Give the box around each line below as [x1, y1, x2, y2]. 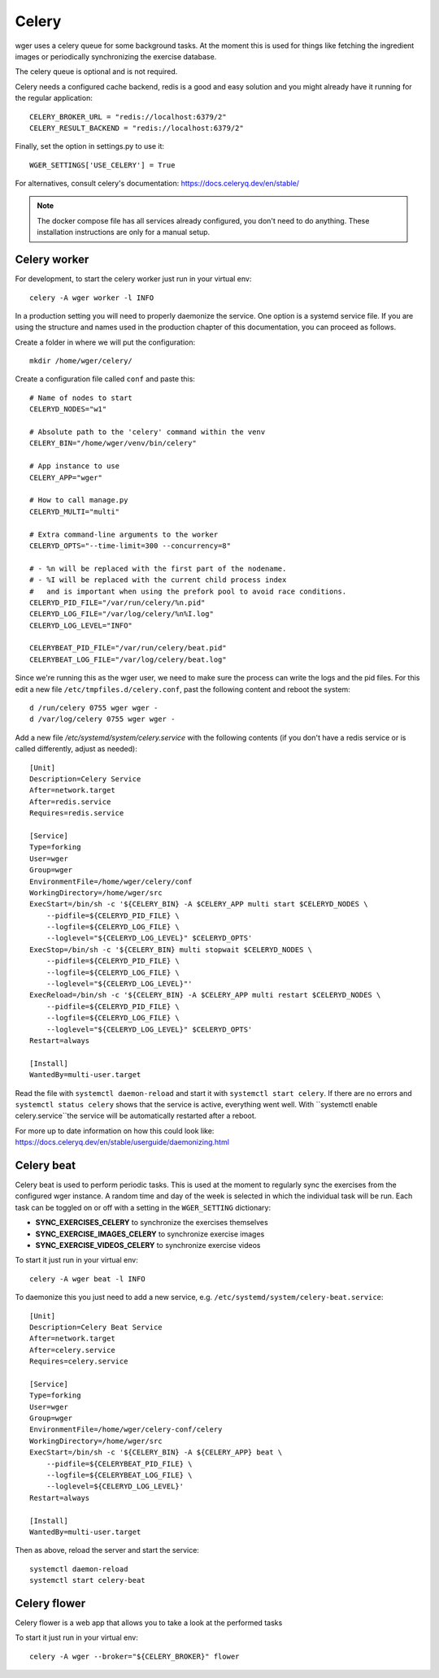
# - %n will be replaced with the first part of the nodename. [29, 563, 287, 573]
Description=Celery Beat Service [29, 1322, 163, 1332]
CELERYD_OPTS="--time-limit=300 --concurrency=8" [29, 541, 232, 550]
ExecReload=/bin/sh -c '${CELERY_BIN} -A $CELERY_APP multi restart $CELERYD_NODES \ [29, 990, 381, 1000]
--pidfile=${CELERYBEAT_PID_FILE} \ [46, 1459, 193, 1468]
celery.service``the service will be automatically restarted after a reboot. [15, 1111, 257, 1121]
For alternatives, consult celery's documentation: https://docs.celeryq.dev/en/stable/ [15, 179, 300, 189]
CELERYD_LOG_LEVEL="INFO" [29, 620, 133, 630]
